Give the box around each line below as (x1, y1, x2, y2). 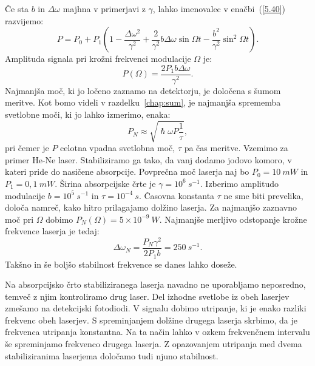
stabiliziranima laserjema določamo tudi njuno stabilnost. (5, 349, 218, 362)
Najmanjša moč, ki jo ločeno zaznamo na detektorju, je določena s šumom (5, 84, 281, 97)
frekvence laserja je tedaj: (5, 225, 100, 237)
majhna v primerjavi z (63, 2, 146, 15)
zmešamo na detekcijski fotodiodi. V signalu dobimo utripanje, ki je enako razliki (5, 302, 307, 314)
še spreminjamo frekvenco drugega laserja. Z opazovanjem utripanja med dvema (5, 337, 302, 350)
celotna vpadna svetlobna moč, (60, 141, 175, 154)
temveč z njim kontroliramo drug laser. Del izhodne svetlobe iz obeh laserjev (5, 290, 290, 302)
